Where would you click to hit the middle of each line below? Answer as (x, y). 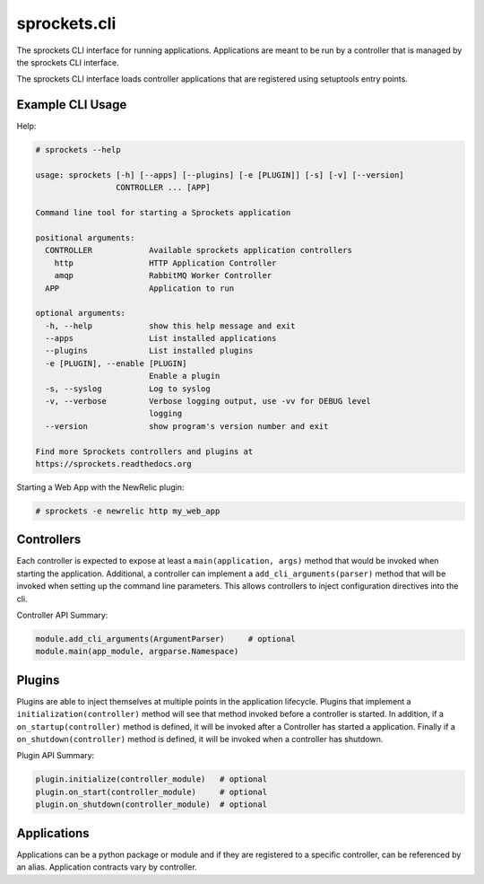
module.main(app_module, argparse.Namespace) (137, 652)
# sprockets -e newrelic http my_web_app (128, 511)
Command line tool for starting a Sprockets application (163, 213)
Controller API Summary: (62, 616)
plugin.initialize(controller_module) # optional (151, 779)
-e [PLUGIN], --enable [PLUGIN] (116, 363)
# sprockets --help (78, 150)
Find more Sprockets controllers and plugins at (144, 451)
